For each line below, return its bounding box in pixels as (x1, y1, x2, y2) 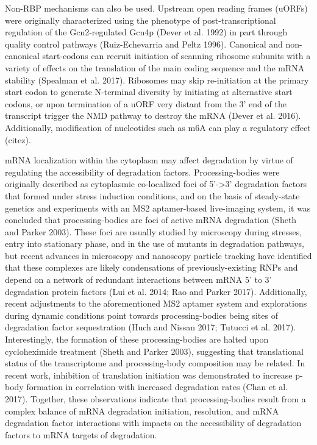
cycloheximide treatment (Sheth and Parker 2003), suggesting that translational (5, 344, 304, 357)
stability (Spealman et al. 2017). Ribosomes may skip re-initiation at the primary (5, 73, 309, 86)
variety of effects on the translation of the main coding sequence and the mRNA (5, 61, 305, 74)
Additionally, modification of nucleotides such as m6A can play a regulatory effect (5, 121, 311, 133)
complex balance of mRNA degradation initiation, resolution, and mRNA (5, 404, 279, 417)
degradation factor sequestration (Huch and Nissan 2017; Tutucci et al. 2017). (5, 321, 296, 333)
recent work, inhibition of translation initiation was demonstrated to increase (5, 368, 293, 381)
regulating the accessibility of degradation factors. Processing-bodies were (5, 165, 280, 178)
